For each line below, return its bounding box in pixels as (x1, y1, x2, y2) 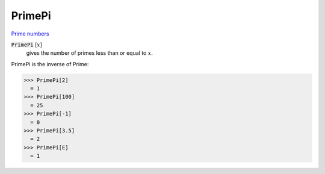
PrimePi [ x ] (11, 41, 42, 48)
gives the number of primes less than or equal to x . (26, 49, 153, 57)
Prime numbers (11, 30, 49, 37)
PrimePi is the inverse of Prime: (11, 60, 89, 67)
